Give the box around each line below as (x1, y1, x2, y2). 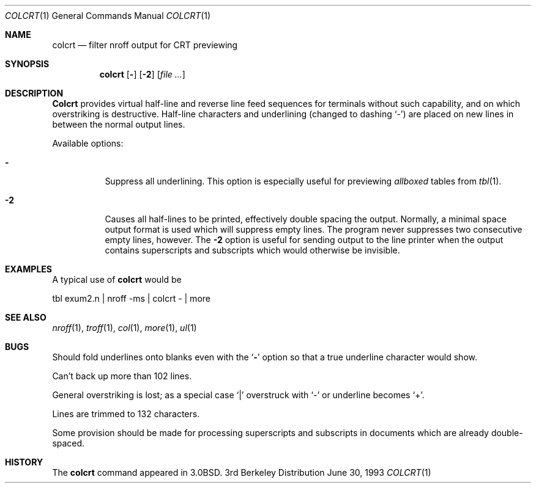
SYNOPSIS (5, 59, 50, 69)
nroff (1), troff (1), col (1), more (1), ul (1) (52, 322, 197, 333)
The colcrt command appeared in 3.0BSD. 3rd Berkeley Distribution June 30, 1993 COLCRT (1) (52, 467, 431, 478)
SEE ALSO (5, 312, 47, 322)
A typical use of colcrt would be (52, 274, 182, 285)
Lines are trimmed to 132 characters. (52, 409, 200, 419)
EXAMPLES (5, 264, 52, 274)
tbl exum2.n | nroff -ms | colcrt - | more (52, 293, 210, 304)
